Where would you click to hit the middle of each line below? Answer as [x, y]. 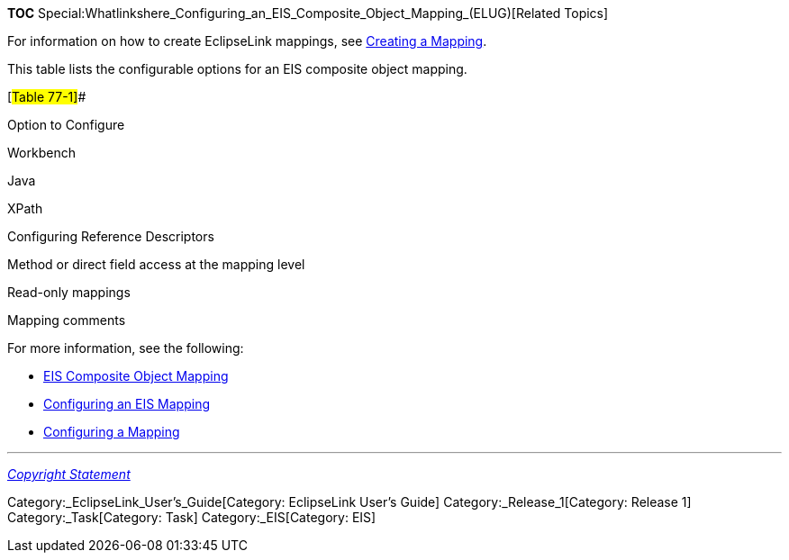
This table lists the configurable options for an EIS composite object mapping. [237, 69]
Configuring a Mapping [112, 432]
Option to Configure [66, 125]
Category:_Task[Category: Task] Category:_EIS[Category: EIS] [192, 517]
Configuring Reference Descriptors [111, 236]
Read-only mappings [69, 292]
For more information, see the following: [126, 348]
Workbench [41, 153]
